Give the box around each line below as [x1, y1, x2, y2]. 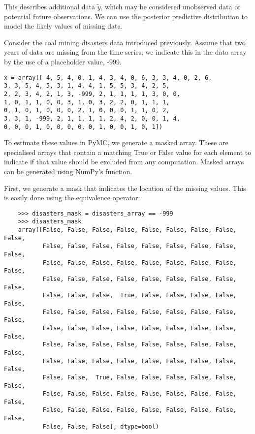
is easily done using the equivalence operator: [4, 192, 140, 203]
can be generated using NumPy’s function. [4, 166, 132, 176]
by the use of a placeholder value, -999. [4, 56, 122, 66]
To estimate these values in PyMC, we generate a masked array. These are [4, 137, 228, 148]
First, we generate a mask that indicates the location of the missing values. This [4, 183, 246, 193]
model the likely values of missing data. [4, 21, 123, 31]
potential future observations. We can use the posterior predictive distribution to [4, 11, 248, 21]
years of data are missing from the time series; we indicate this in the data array [4, 47, 247, 57]
